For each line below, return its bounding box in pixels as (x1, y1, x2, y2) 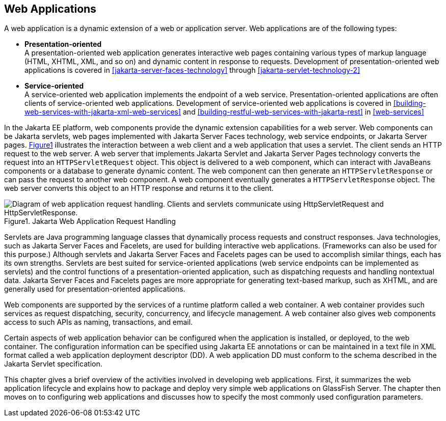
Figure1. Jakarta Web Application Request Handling (4, 217, 176, 226)
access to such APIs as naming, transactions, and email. (4, 318, 193, 327)
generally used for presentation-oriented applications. (4, 285, 186, 294)
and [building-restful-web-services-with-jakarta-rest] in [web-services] (182, 107, 424, 117)
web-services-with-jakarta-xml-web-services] (24, 107, 181, 117)
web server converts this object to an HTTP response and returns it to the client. (4, 184, 274, 193)
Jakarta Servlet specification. (4, 359, 102, 369)
